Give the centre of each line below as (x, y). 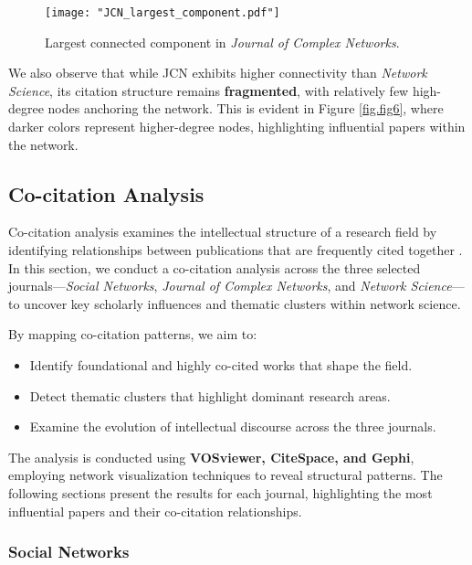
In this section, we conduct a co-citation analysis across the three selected (215, 267)
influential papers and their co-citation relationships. (155, 511)
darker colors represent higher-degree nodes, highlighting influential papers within (237, 127)
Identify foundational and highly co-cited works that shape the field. (221, 364)
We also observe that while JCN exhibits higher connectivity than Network (218, 73)
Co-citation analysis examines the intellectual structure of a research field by (223, 232)
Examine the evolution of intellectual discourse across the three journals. (233, 426)
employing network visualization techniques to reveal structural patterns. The (226, 475)
